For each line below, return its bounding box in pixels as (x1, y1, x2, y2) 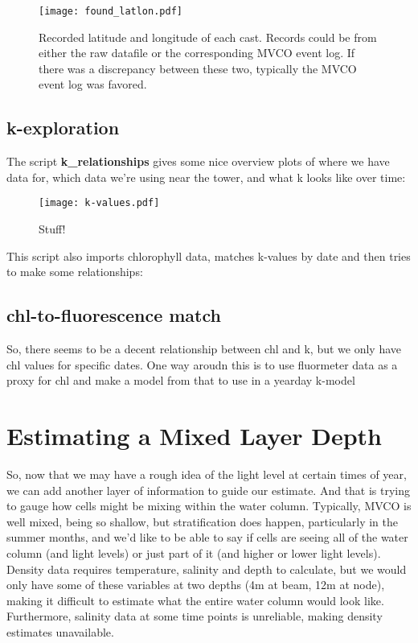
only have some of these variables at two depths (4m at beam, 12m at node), (6, 576, 385, 593)
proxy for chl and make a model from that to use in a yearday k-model (6, 372, 355, 389)
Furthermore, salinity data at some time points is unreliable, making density (6, 608, 383, 624)
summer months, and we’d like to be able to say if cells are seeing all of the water (6, 529, 408, 546)
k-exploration (6, 115, 120, 140)
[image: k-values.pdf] (39, 197, 160, 209)
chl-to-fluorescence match (6, 303, 221, 328)
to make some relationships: (6, 263, 143, 280)
